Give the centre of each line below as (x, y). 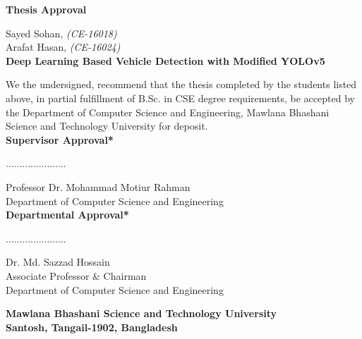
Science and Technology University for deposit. (107, 126)
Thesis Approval (46, 9)
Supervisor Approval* (60, 139)
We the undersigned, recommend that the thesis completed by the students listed (181, 84)
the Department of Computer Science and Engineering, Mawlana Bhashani (168, 112)
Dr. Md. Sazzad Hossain (58, 262)
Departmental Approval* (67, 215)
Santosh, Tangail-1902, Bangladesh (92, 327)
